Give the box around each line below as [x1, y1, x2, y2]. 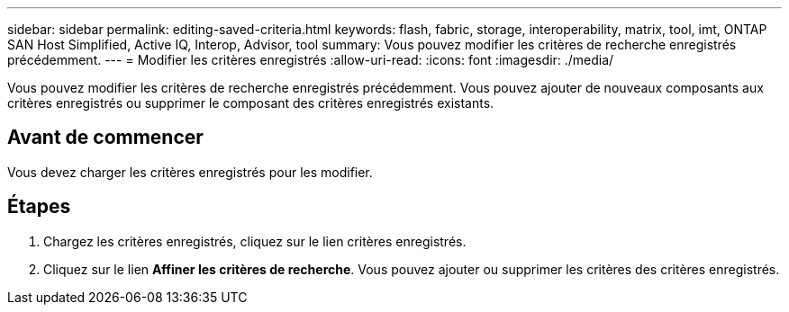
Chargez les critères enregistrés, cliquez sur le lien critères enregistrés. [43, 233, 467, 249]
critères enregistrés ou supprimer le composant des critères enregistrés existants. [7, 95, 494, 111]
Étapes [7, 195, 71, 218]
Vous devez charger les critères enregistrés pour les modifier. [7, 164, 373, 180]
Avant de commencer [7, 126, 204, 149]
